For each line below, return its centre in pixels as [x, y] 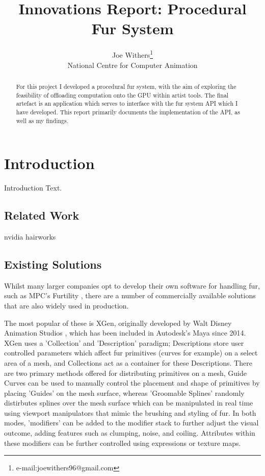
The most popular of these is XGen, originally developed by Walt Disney [118, 323]
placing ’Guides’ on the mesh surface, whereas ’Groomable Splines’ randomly [124, 392]
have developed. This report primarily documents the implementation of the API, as [128, 112]
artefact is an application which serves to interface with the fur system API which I [127, 103]
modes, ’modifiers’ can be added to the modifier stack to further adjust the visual [131, 423]
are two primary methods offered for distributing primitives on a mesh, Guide [125, 373]
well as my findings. [42, 120]
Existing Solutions [53, 264]
